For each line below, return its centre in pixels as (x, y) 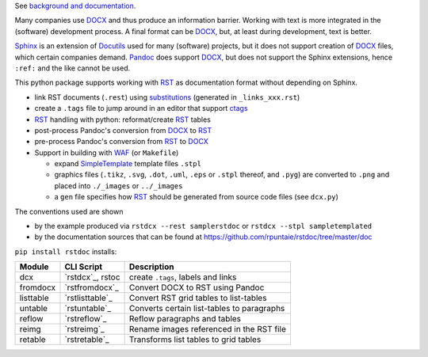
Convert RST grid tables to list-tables (198, 298)
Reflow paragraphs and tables (185, 319)
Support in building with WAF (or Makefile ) (107, 152)
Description (151, 267)
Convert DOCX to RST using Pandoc (197, 287)
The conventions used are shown (69, 211)
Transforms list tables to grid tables (195, 340)
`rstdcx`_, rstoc (92, 277)
